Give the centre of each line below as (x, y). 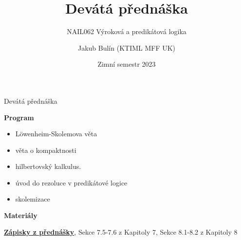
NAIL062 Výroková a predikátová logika (127, 31)
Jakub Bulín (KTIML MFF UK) (127, 47)
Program (19, 117)
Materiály (21, 215)
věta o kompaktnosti (46, 150)
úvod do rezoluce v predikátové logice (71, 182)
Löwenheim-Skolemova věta (56, 134)
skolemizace (33, 199)
